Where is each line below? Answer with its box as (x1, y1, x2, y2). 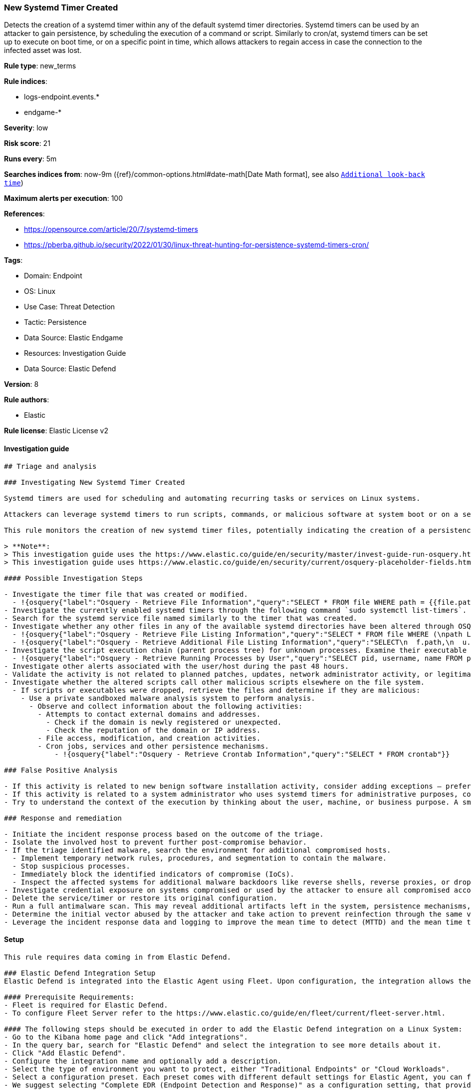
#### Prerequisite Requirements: (4, 993, 135, 1001)
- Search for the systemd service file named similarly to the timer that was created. (4, 614, 358, 622)
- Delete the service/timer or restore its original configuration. (4, 894, 277, 902)
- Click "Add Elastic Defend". (4, 1049, 126, 1057)
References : (4, 209, 45, 218)
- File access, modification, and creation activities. (37, 734, 261, 742)
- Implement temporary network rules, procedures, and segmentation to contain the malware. (12, 854, 387, 862)
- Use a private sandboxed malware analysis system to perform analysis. (20, 694, 315, 702)
